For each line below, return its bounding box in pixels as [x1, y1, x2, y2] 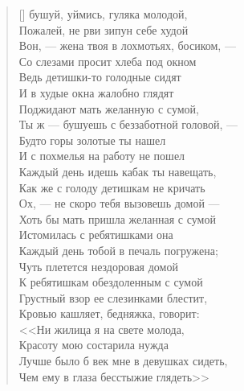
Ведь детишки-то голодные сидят [18, 68, 181, 85]
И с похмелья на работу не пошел [18, 147, 185, 164]
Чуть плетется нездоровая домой [18, 257, 178, 274]
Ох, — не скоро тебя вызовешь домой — [18, 195, 220, 212]
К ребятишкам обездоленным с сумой [18, 274, 203, 290]
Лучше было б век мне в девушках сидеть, [18, 352, 228, 369]
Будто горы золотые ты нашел [18, 131, 166, 148]
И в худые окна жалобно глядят [18, 84, 174, 101]
